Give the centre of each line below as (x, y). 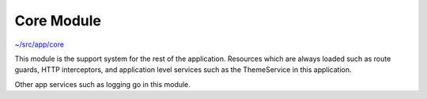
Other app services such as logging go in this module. (103, 84)
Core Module (58, 21)
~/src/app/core (40, 44)
